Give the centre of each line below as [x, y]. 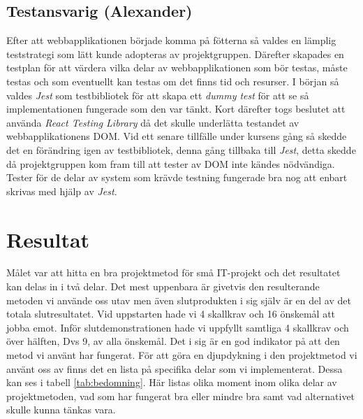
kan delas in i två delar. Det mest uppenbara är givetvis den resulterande [163, 286]
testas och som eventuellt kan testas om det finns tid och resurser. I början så [173, 81]
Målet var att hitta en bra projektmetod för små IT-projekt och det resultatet [173, 272]
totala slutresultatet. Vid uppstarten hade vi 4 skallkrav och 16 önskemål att [171, 314]
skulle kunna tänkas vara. [61, 410]
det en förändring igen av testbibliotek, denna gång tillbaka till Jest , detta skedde [181, 149]
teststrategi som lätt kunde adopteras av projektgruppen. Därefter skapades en [175, 54]
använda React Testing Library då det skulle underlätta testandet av [153, 122]
